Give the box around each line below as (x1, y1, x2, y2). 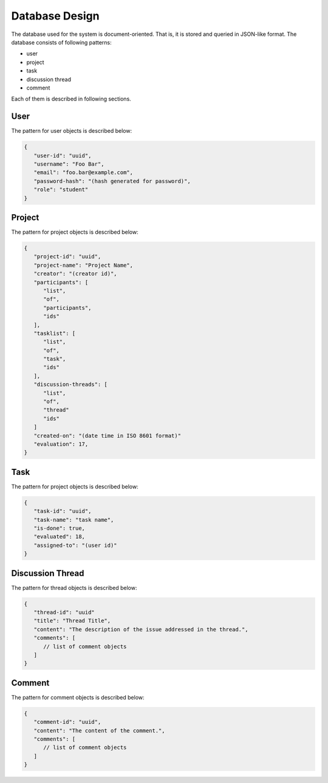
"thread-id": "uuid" (33, 609, 95, 616)
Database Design (11, 9, 100, 23)
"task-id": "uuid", (33, 508, 92, 514)
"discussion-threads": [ (33, 381, 108, 388)
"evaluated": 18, (33, 533, 85, 540)
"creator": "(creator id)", (33, 270, 118, 277)
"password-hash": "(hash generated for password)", (33, 177, 191, 184)
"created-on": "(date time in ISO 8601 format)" (33, 432, 182, 439)
